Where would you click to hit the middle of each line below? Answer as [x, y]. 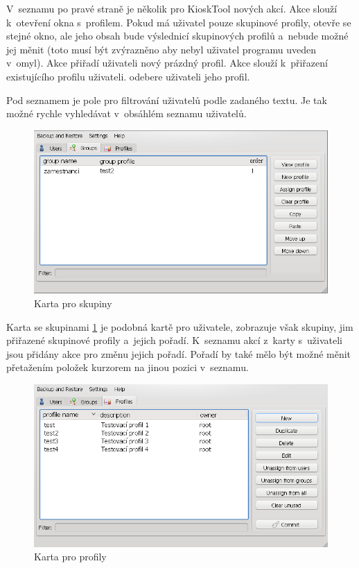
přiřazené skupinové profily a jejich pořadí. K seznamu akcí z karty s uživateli [174, 340]
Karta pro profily [70, 557]
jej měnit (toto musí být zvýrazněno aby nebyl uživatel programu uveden [161, 49]
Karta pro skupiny [73, 303]
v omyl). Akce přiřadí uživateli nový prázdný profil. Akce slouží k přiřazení [167, 63]
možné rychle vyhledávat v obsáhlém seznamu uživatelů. [126, 113]
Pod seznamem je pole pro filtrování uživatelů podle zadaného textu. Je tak [167, 100]
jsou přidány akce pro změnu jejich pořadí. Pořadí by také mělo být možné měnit [179, 353]
